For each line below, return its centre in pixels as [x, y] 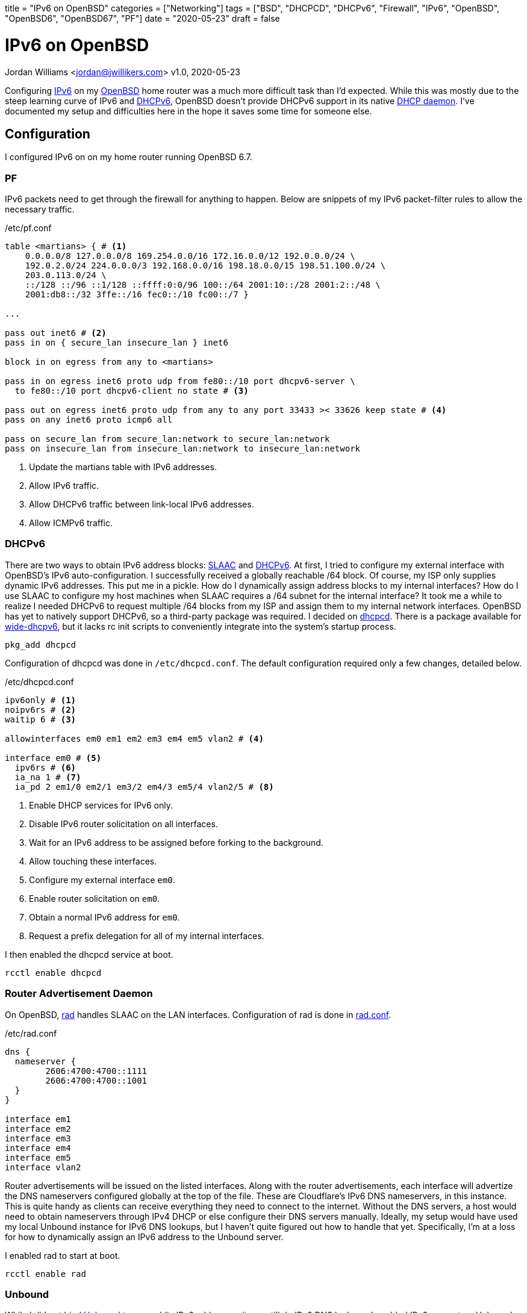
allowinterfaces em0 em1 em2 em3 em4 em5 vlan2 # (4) [134, 738]
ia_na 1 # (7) [48, 777]
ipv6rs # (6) [45, 767]
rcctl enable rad [45, 1274]
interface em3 [38, 1138]
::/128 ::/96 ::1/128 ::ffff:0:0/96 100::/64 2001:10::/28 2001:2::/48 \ [203, 285]
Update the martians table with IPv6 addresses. [123, 467]
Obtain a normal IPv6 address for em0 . [104, 917]
